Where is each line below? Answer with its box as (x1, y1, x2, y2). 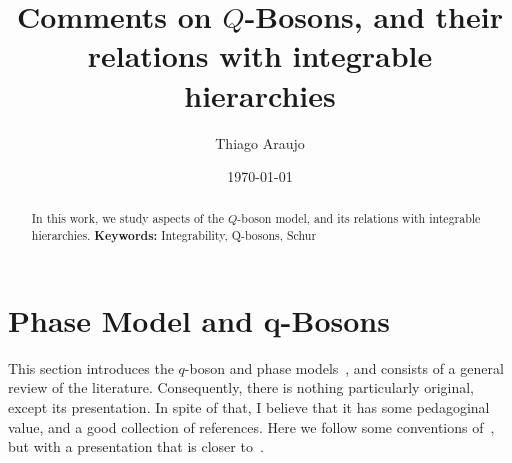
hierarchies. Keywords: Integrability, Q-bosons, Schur (31, 227, 317, 245)
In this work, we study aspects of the (31, 210, 224, 227)
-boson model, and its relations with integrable (237, 210, 481, 227)
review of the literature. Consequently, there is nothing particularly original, (8, 377, 474, 398)
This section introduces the (8, 357, 174, 378)
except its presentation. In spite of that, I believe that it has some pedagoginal (8, 396, 490, 417)
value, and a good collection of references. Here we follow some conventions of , (8, 416, 495, 437)
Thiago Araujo (215, 132, 305, 153)
